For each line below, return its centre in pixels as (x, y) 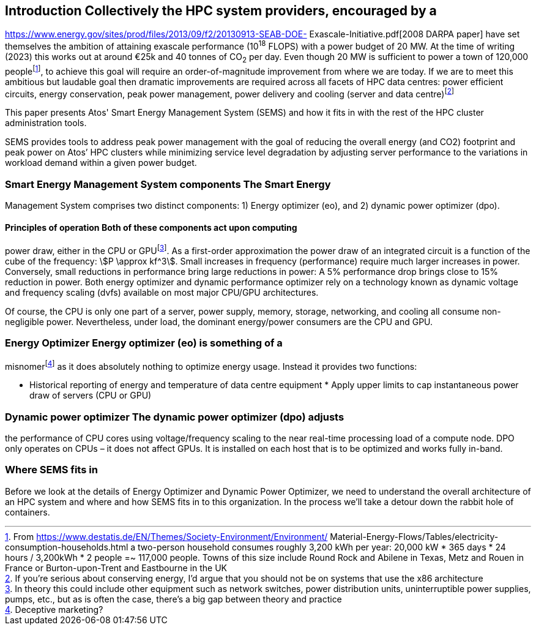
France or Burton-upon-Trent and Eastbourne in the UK (116, 568)
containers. (28, 512)
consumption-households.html (67, 547)
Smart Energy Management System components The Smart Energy (168, 184)
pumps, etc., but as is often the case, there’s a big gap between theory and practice (173, 599)
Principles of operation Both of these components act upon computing (151, 227)
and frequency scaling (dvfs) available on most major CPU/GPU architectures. (162, 292)
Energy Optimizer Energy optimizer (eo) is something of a (144, 343)
